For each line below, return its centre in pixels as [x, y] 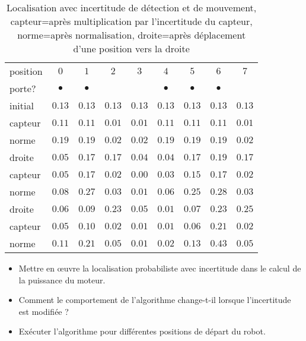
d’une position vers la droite [131, 48]
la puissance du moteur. [62, 280]
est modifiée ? [44, 311]
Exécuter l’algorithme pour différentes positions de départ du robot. [142, 331]
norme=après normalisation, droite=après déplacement [132, 35]
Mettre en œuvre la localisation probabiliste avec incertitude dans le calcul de [160, 268]
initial [22, 105]
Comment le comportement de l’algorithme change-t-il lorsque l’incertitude [155, 300]
